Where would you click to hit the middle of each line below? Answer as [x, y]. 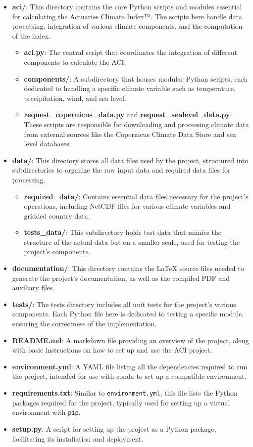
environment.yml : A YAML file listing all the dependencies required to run [130, 366]
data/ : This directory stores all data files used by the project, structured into [130, 160]
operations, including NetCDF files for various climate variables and [127, 206]
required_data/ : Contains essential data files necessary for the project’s [136, 196]
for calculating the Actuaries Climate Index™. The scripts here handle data [127, 16]
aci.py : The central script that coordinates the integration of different [130, 52]
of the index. [31, 35]
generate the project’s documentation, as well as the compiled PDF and [121, 278]
